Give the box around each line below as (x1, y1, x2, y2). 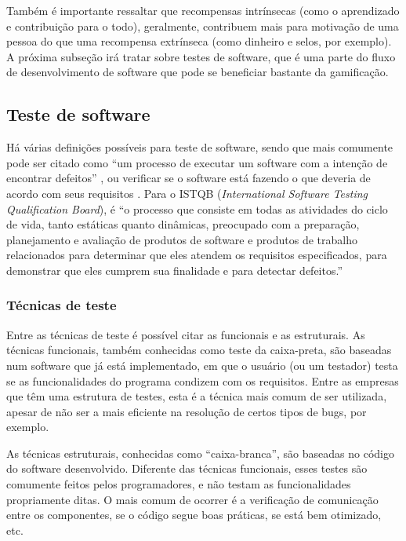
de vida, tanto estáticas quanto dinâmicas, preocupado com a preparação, (6, 216, 360, 232)
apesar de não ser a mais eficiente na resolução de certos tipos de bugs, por (6, 403, 367, 419)
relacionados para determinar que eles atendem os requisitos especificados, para (6, 247, 387, 263)
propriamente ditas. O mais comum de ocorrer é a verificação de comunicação (6, 491, 379, 507)
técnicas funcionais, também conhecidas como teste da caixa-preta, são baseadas (6, 342, 392, 358)
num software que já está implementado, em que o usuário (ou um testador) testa (6, 356, 398, 373)
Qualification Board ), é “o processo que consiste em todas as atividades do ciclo (6, 200, 388, 217)
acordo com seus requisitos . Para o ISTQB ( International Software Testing (6, 185, 368, 201)
